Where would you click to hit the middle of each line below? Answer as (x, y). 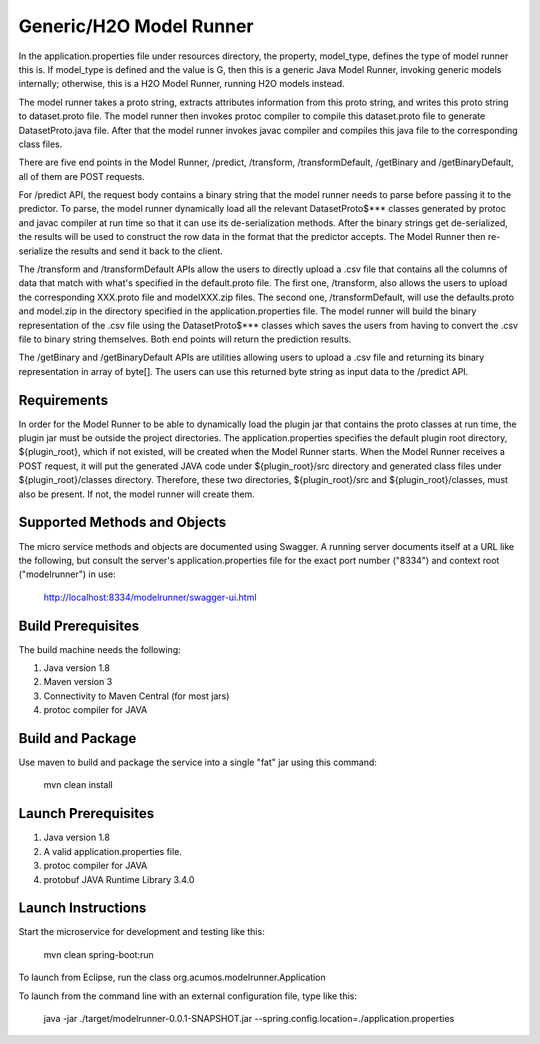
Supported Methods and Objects (122, 522)
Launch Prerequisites (86, 813)
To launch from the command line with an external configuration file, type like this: (188, 996)
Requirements (63, 400)
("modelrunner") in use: (67, 574)
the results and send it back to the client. (139, 251)
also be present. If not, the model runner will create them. (136, 494)
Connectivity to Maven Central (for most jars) (136, 696)
